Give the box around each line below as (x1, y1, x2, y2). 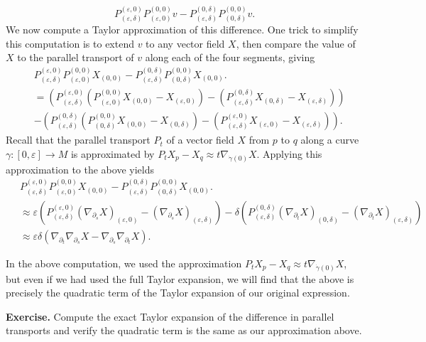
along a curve (300, 132, 359, 147)
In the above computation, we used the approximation (6, 255, 242, 270)
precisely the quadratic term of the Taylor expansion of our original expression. (6, 285, 350, 300)
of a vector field (166, 132, 234, 147)
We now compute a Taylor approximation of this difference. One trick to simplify (6, 22, 359, 37)
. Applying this (256, 146, 322, 161)
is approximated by (70, 146, 155, 161)
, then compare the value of (236, 36, 356, 50)
